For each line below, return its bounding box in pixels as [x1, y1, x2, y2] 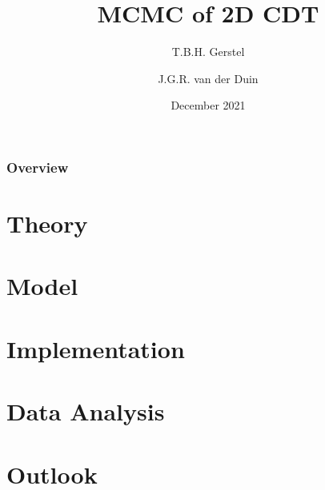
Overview [6, 157, 69, 177]
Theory [6, 207, 88, 240]
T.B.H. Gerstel [171, 43, 245, 60]
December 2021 [171, 97, 246, 114]
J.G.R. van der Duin [158, 70, 259, 86]
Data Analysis [6, 395, 165, 428]
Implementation [6, 332, 185, 365]
